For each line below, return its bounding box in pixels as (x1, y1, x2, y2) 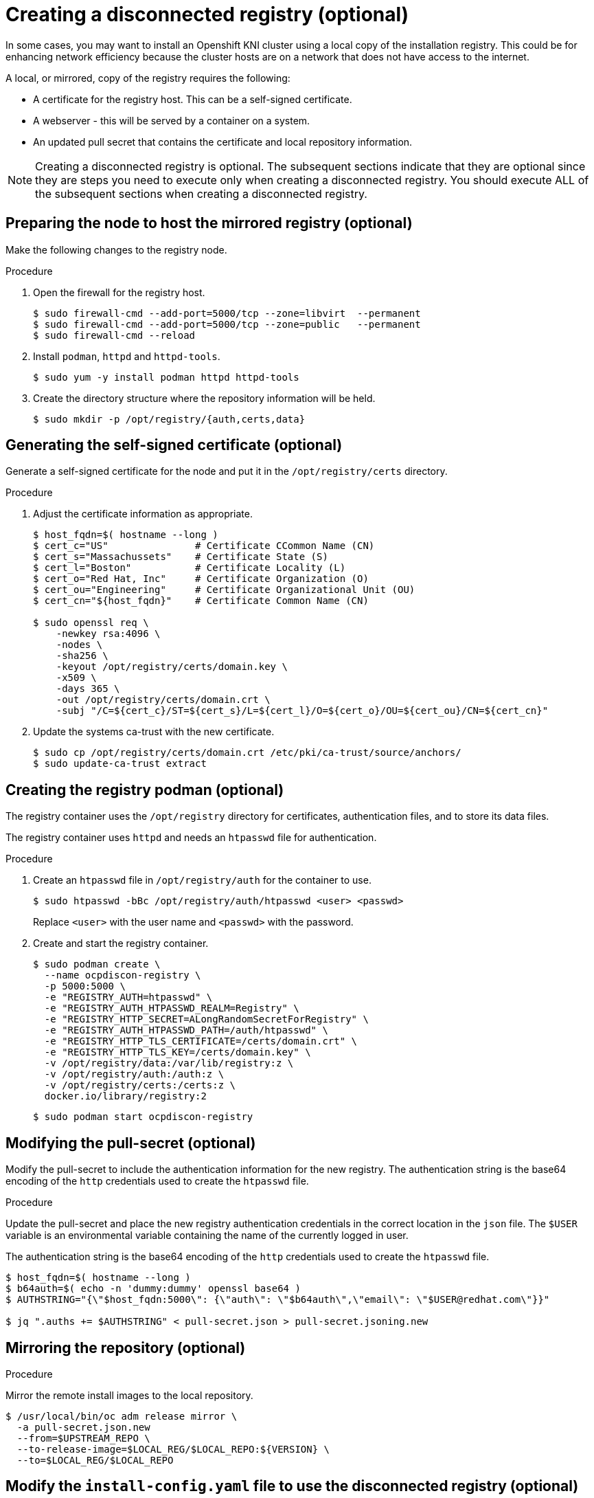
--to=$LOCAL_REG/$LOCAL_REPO (16, 1454, 174, 1466)
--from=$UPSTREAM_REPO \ (16, 1432, 150, 1444)
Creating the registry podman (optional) (5, 781, 284, 798)
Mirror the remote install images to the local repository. (5, 1389, 253, 1401)
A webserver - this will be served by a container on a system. (33, 114, 310, 126)
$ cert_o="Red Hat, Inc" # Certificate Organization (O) (33, 573, 369, 585)
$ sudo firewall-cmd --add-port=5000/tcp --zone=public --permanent (33, 318, 421, 330)
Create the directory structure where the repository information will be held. (33, 392, 376, 404)
